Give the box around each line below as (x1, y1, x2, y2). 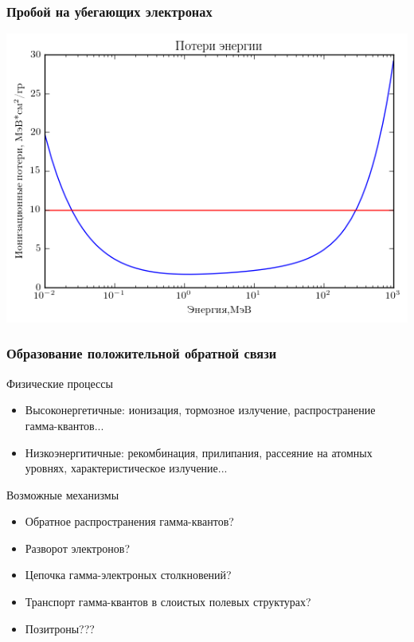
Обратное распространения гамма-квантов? (25, 513, 234, 530)
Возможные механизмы (6, 486, 119, 503)
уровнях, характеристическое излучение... (25, 460, 228, 476)
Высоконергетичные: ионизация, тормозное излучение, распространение (25, 401, 376, 418)
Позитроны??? (25, 620, 95, 636)
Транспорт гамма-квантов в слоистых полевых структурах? (25, 593, 311, 610)
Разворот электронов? (25, 539, 131, 556)
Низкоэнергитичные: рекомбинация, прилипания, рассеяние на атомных (25, 444, 373, 460)
